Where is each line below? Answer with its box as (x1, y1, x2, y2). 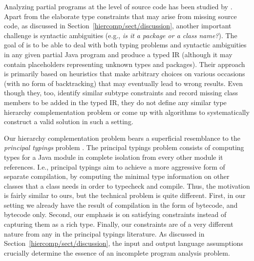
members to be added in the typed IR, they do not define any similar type (4, 97, 227, 107)
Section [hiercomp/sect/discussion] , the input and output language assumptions (4, 238, 243, 248)
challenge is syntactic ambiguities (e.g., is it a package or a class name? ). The (4, 30, 237, 40)
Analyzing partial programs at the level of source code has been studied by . (4, 1, 233, 11)
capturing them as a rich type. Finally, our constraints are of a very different (4, 219, 233, 229)
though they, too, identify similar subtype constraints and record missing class (4, 87, 238, 98)
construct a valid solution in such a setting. (4, 116, 133, 127)
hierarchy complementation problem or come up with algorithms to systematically (4, 107, 250, 117)
